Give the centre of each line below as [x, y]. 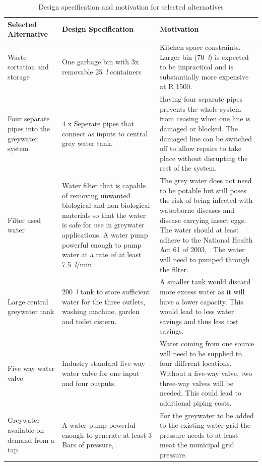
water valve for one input [101, 373]
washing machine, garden [101, 311]
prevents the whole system [201, 108]
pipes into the [29, 129]
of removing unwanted [96, 195]
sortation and [28, 67]
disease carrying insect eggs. [203, 220]
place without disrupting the [204, 158]
